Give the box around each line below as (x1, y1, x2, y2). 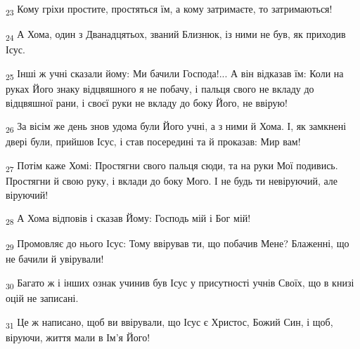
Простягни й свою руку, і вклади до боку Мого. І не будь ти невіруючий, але (6, 173, 337, 187)
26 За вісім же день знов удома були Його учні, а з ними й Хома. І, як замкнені (6, 119, 347, 135)
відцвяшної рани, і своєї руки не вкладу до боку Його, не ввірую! (6, 95, 288, 110)
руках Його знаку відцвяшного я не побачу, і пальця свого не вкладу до (6, 81, 314, 96)
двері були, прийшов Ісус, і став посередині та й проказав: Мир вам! (6, 134, 301, 149)
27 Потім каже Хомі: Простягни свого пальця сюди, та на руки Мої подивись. (6, 157, 338, 174)
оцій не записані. (6, 291, 79, 305)
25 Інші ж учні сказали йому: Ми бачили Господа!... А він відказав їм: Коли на (6, 65, 344, 82)
